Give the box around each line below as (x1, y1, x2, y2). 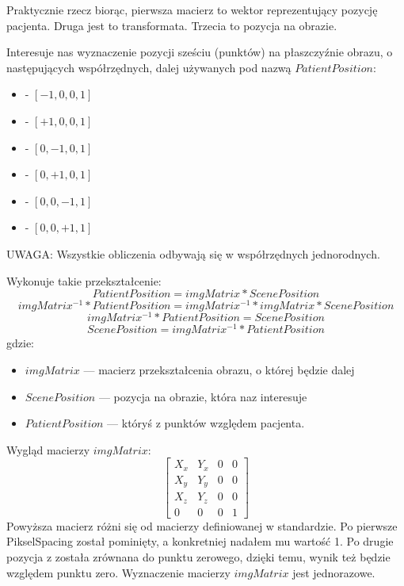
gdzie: (6, 335, 34, 351)
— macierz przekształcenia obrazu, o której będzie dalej (83, 361, 355, 377)
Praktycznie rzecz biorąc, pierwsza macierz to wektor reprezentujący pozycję (6, 2, 378, 17)
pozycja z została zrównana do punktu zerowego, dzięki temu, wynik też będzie (6, 549, 391, 565)
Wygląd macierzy (6, 441, 90, 458)
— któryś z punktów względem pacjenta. (107, 415, 305, 431)
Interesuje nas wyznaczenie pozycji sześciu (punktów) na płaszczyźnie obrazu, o (6, 44, 393, 60)
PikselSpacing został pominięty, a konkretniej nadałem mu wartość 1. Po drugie (6, 533, 394, 550)
